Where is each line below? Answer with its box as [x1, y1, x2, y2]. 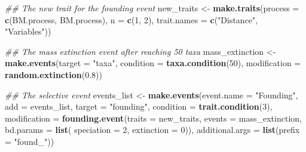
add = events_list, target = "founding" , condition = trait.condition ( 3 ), [5, 100, 273, 113]
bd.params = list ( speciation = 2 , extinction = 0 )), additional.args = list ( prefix [5, 123, 300, 136]
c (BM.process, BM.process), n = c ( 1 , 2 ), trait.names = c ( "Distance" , [5, 13, 258, 26]
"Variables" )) [5, 25, 51, 38]
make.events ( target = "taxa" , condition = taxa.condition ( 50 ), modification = [5, 57, 301, 69]
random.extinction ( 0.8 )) [5, 68, 102, 80]
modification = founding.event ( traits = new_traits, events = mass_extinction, [5, 111, 302, 124]
